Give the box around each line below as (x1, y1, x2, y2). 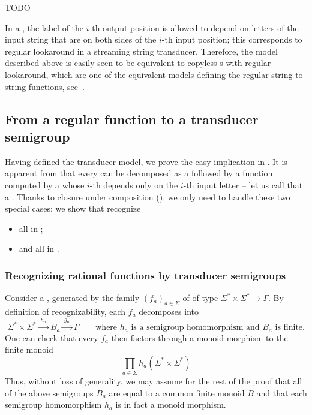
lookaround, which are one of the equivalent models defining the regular (5, 68, 269, 80)
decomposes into (139, 305, 199, 317)
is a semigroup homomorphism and (131, 323, 260, 332)
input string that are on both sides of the (5, 33, 157, 46)
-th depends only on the (89, 178, 178, 191)
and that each (256, 386, 307, 399)
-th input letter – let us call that (183, 178, 303, 191)
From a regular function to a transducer (5, 109, 259, 128)
